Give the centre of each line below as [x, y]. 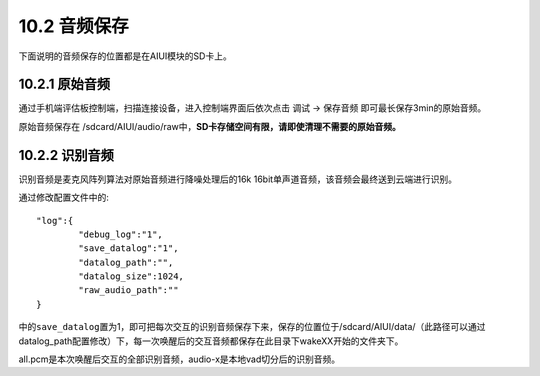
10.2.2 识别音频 [66, 155]
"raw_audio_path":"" [128, 290]
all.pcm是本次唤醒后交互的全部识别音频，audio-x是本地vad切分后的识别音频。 [179, 359]
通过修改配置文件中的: [64, 197]
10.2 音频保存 [73, 26]
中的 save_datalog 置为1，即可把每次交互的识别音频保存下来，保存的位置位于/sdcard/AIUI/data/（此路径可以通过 [252, 327]
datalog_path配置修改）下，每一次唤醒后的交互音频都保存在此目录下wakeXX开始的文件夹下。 [211, 341]
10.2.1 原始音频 [64, 84]
